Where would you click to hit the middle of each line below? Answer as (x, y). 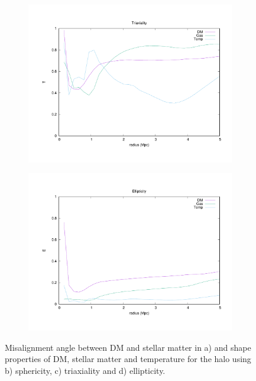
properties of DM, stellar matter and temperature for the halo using (128, 359)
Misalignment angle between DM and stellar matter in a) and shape (128, 347)
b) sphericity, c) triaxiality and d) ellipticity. (85, 370)
